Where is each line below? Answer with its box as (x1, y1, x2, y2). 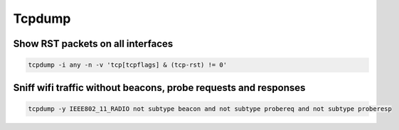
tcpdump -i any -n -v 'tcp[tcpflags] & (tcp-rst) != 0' (28, 61, 228, 69)
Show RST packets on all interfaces (13, 38, 174, 50)
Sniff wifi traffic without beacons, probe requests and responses (13, 82, 306, 94)
